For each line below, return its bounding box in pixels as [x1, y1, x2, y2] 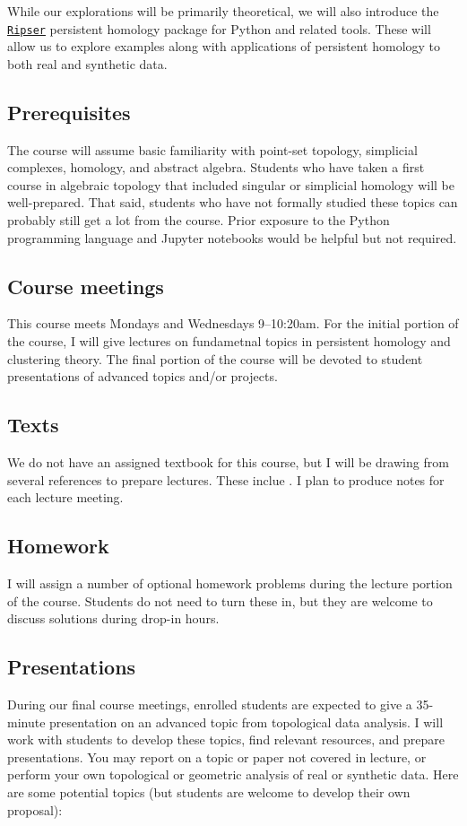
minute [7, 712, 46, 731]
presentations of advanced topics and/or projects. [7, 367, 278, 386]
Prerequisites [7, 98, 131, 126]
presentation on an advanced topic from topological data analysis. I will [49, 712, 444, 731]
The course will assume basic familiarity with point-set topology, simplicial [7, 140, 418, 159]
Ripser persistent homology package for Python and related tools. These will [7, 19, 431, 38]
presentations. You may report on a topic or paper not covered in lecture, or [7, 747, 427, 766]
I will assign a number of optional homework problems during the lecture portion [7, 573, 453, 592]
